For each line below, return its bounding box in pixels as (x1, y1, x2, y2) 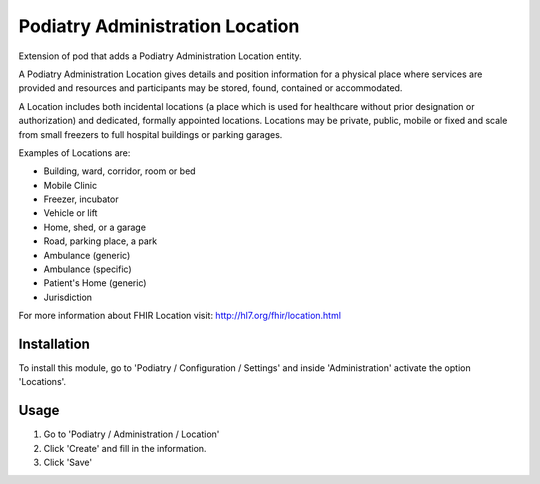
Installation (18, 336, 90, 352)
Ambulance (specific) (43, 263, 132, 275)
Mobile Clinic (43, 179, 98, 191)
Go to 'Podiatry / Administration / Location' (43, 428, 220, 440)
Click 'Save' (43, 456, 93, 469)
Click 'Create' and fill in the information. (43, 442, 207, 454)
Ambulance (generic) (43, 249, 131, 261)
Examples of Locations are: (18, 146, 131, 159)
